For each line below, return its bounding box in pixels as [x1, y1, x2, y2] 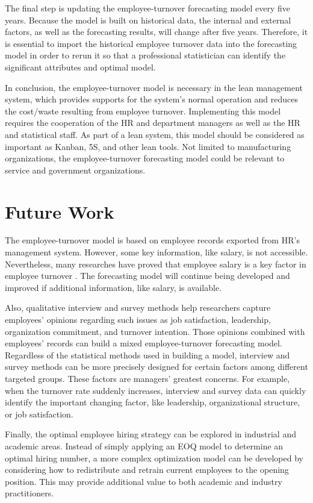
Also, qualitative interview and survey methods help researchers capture [5, 301, 271, 314]
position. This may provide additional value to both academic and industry [5, 475, 282, 487]
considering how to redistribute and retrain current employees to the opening [5, 463, 289, 476]
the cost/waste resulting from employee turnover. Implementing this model [5, 104, 281, 117]
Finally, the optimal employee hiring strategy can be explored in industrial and [5, 428, 296, 440]
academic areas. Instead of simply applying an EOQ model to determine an [5, 439, 284, 452]
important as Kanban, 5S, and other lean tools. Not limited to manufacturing [5, 140, 291, 152]
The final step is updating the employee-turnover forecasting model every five [5, 2, 291, 14]
